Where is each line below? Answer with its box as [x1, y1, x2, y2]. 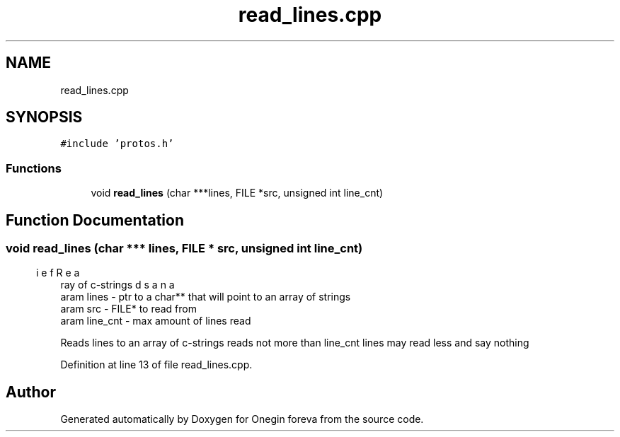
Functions [6, 161, 62, 175]
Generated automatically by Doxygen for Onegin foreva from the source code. [60, 413, 424, 426]
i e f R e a [36, 267, 80, 279]
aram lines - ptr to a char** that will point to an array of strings [60, 291, 351, 303]
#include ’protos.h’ [60, 138, 174, 150]
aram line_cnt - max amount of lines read [60, 315, 251, 327]
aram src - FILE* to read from [60, 303, 197, 315]
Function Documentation [6, 211, 184, 229]
